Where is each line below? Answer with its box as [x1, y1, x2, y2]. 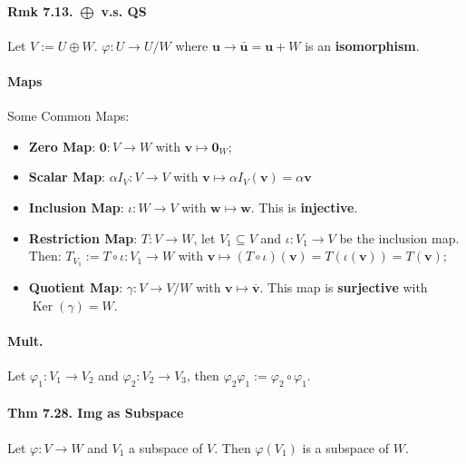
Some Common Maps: [7, 106, 130, 125]
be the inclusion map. [339, 228, 460, 247]
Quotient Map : [28, 278, 123, 297]
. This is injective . [250, 197, 358, 216]
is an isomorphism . [305, 35, 420, 54]
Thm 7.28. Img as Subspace [7, 403, 184, 422]
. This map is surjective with [259, 278, 428, 297]
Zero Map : [28, 136, 96, 155]
